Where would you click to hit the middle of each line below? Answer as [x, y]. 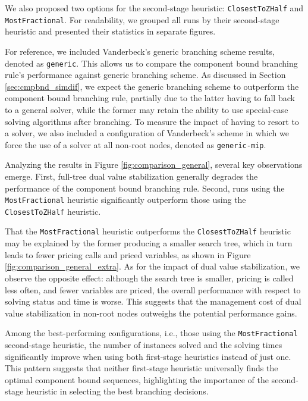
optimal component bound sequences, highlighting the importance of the [137, 379]
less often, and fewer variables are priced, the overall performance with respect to [153, 289]
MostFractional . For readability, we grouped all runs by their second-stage [142, 19]
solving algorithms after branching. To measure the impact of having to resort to [152, 121]
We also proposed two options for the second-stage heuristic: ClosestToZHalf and [154, 8]
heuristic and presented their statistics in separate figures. [110, 31]
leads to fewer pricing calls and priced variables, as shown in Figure [128, 254]
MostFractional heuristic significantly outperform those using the [125, 200]
